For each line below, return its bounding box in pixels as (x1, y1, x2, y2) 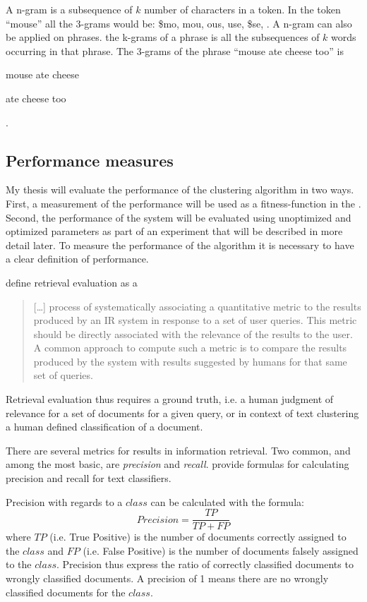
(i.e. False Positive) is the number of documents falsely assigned (83, 543, 359, 558)
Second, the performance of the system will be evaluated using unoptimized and (6, 210, 351, 224)
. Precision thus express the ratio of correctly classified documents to (56, 557, 354, 572)
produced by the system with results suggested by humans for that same (33, 354, 347, 368)
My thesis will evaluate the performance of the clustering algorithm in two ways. (6, 182, 354, 197)
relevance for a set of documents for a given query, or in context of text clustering (6, 405, 359, 420)
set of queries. (33, 368, 93, 383)
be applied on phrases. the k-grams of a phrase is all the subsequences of (6, 30, 320, 44)
